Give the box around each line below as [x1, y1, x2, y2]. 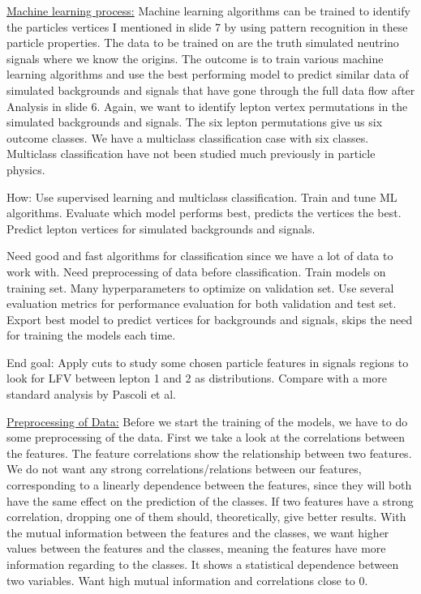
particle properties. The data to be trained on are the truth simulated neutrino [6, 34, 399, 51]
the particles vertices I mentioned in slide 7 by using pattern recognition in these [6, 18, 408, 35]
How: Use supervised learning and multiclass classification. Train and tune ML [6, 188, 397, 205]
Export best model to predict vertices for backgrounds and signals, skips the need [6, 310, 413, 327]
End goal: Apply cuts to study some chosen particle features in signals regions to [6, 353, 409, 370]
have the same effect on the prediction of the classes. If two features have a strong [6, 492, 414, 509]
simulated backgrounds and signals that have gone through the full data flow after [6, 81, 415, 98]
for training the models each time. [6, 327, 176, 344]
